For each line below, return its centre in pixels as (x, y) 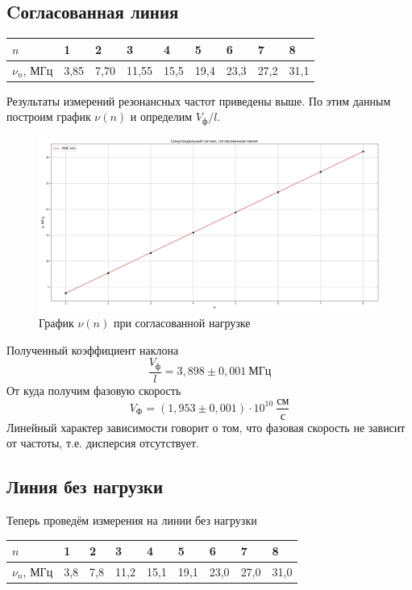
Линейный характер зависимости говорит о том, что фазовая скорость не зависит (206, 427)
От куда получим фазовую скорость (94, 390)
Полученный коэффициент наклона (93, 349)
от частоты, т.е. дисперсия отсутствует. (103, 443)
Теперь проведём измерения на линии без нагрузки (132, 519)
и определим (161, 116)
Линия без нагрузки (85, 486)
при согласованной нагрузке (182, 323)
